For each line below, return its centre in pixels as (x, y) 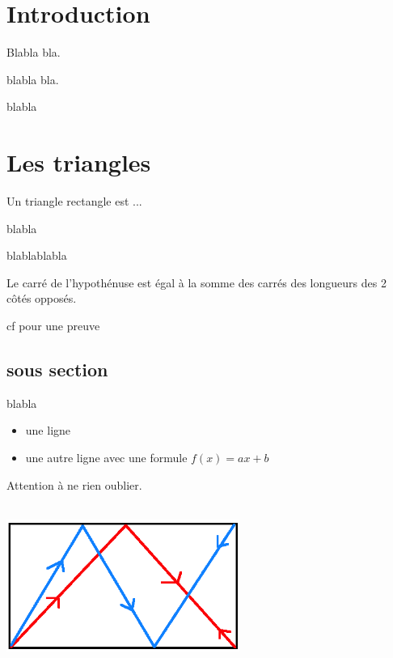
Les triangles (79, 162)
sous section (57, 369)
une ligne (48, 430)
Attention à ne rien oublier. (74, 484)
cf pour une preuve (53, 325)
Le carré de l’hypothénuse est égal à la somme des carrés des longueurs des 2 (196, 282)
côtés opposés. (42, 298)
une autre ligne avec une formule (106, 457)
